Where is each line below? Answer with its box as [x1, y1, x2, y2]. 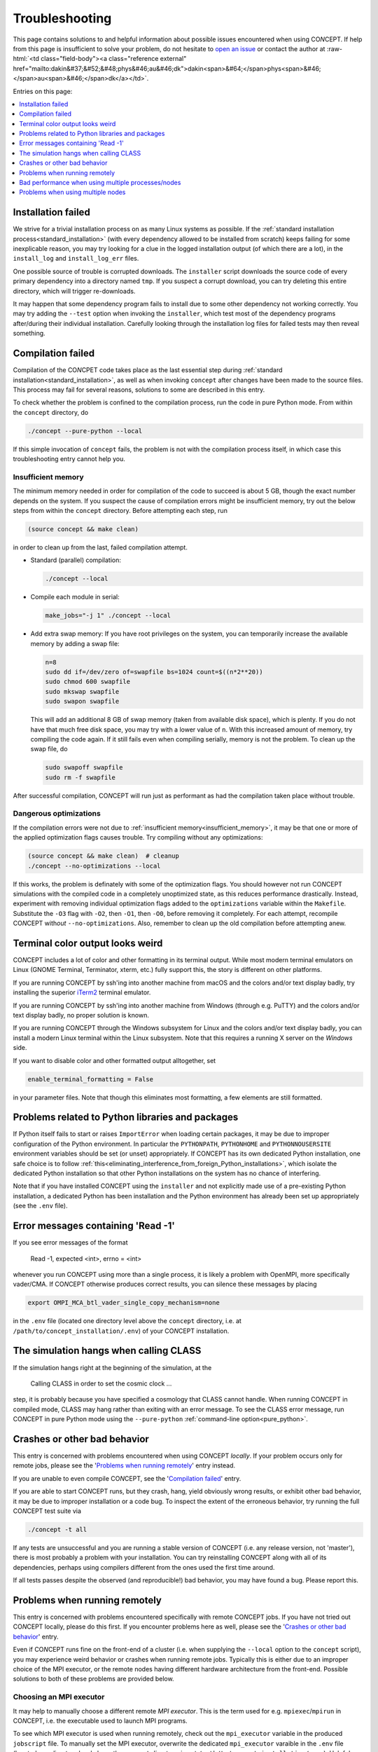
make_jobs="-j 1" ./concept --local [45, 612, 171, 620]
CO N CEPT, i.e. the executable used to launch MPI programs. [13, 1716, 188, 1725]
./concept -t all [27, 1525, 87, 1533]
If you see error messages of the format [13, 1238, 129, 1247]
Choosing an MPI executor [13, 1692, 105, 1702]
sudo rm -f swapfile [45, 773, 115, 781]
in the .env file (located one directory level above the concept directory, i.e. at [13, 1317, 241, 1325]
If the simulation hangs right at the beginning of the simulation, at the [13, 1363, 212, 1371]
